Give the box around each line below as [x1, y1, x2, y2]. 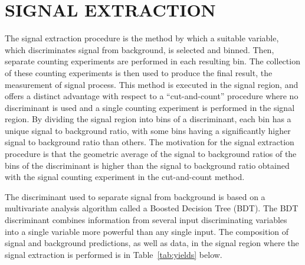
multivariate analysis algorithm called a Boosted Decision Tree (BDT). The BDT [5, 202, 299, 214]
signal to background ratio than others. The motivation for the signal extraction [5, 136, 294, 148]
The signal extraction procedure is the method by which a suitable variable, [5, 32, 279, 44]
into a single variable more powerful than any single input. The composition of [5, 225, 289, 237]
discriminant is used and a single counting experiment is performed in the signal [5, 101, 295, 113]
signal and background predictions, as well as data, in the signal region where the [5, 237, 299, 249]
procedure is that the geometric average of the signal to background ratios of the [5, 148, 297, 160]
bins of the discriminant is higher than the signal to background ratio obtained [5, 159, 290, 171]
